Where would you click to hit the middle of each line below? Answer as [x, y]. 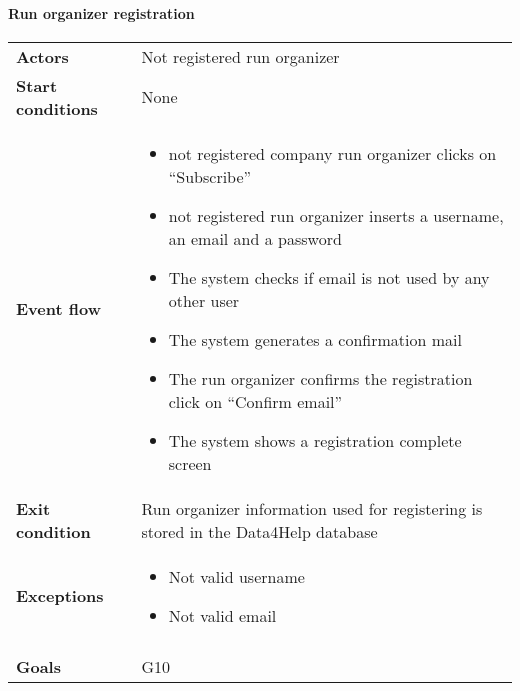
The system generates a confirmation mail [315, 339]
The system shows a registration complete [315, 440]
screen [190, 463]
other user [204, 300]
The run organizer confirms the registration [320, 378]
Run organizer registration [101, 12]
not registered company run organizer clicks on [332, 153]
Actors [42, 56]
